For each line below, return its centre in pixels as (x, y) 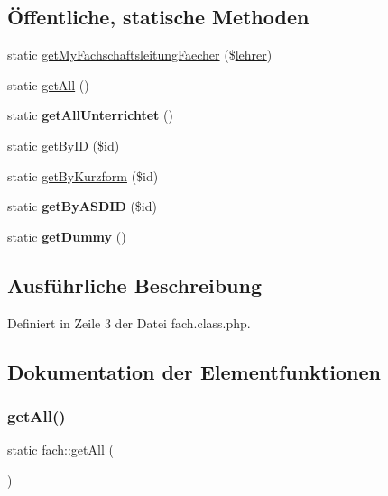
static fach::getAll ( (60, 450)
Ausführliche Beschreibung (134, 285)
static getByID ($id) (64, 145)
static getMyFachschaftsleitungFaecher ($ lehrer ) (140, 55)
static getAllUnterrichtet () (90, 115)
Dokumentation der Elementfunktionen (194, 371)
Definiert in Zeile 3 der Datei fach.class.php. (129, 322)
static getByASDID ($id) (82, 206)
